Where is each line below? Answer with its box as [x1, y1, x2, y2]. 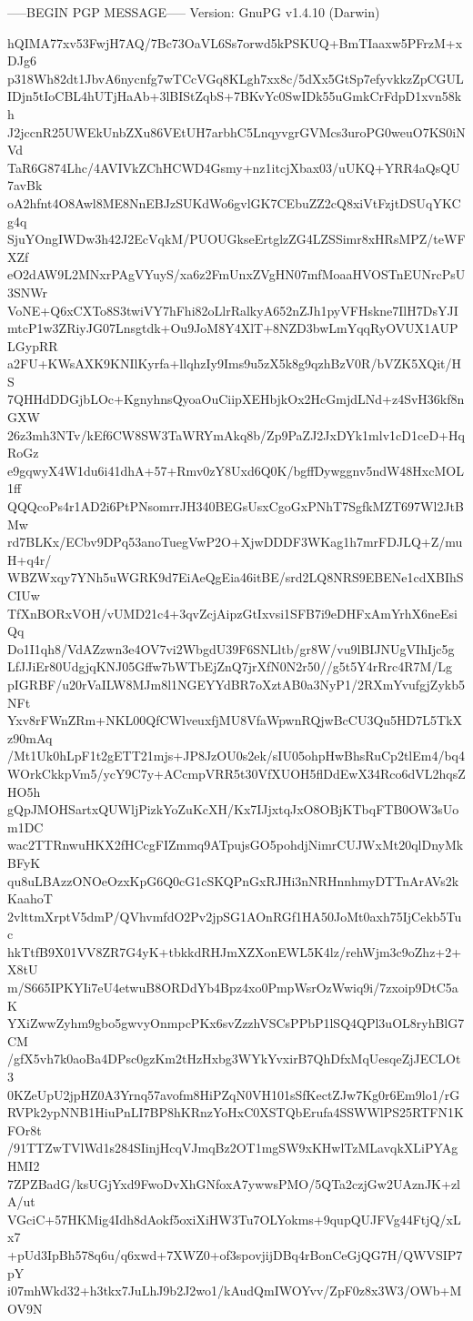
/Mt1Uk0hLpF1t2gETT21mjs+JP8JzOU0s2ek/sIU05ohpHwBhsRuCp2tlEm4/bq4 [7, 746, 465, 765]
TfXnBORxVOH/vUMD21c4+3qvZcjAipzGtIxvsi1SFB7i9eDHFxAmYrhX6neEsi [7, 603, 458, 622]
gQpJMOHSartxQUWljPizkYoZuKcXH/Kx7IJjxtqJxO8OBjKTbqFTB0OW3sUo [7, 800, 459, 819]
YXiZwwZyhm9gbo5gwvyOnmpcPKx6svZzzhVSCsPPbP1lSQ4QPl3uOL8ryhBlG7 [7, 1013, 465, 1033]
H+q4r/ [7, 550, 52, 569]
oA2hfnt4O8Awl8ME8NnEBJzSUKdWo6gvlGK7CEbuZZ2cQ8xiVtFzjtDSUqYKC [7, 193, 461, 212]
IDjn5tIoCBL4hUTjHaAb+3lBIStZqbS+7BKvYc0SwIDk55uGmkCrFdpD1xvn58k [7, 86, 462, 106]
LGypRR [7, 336, 58, 355]
